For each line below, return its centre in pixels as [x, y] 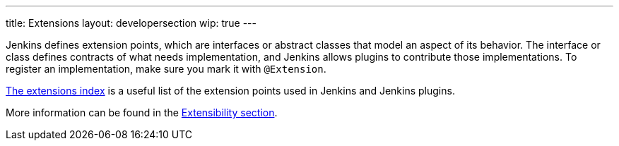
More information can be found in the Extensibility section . [142, 112]
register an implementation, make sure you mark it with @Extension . [166, 69]
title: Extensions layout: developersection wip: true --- [131, 23]
